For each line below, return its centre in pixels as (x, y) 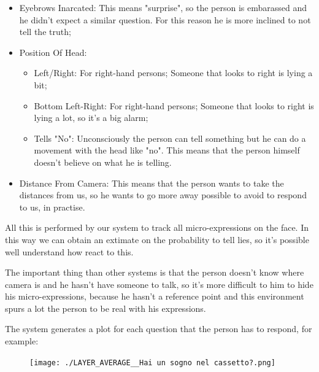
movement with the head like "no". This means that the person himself (167, 150)
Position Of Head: (53, 52)
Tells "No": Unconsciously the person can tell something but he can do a (170, 138)
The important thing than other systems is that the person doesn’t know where (155, 272)
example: (22, 341)
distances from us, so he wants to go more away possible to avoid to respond (163, 195)
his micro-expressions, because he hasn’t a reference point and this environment (155, 296)
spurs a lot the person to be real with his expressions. (106, 308)
